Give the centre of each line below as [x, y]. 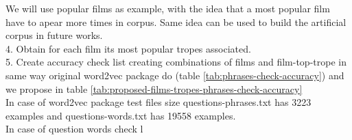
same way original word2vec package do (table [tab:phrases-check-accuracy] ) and [175, 75]
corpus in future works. [54, 35]
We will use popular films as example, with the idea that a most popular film [168, 8]
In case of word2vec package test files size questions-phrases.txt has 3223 [159, 102]
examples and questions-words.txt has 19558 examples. [121, 115]
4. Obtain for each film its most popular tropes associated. [128, 48]
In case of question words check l [74, 129]
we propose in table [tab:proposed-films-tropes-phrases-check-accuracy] [154, 88]
